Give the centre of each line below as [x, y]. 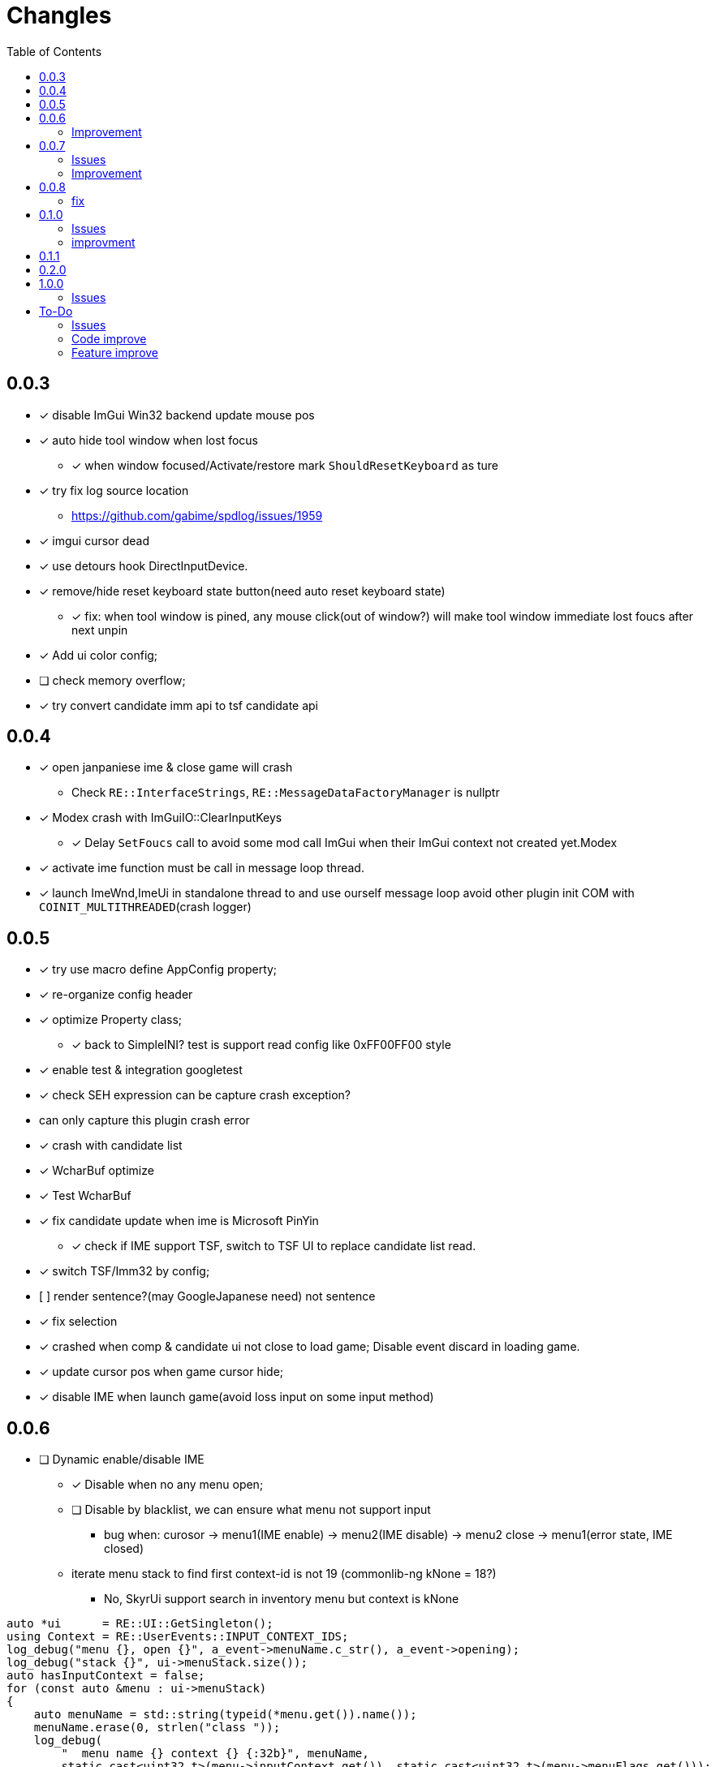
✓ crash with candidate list [111, 1146]
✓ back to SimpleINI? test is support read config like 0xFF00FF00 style [261, 1045]
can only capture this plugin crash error [144, 1120]
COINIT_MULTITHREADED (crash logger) [145, 907]
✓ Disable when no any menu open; [168, 1485]
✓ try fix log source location [114, 490]
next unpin [100, 630]
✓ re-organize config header [116, 995]
